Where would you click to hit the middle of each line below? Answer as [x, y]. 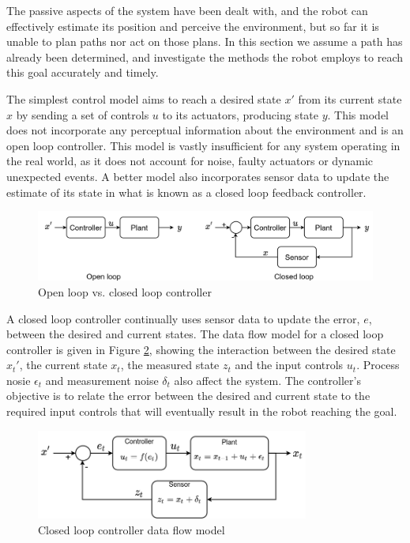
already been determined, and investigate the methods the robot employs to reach [205, 57]
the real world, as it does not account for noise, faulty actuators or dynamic [190, 161]
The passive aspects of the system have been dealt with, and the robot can [187, 10]
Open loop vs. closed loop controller [125, 291]
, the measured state [170, 365]
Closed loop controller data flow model [132, 529]
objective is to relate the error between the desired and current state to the [188, 396]
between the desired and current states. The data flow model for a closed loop [195, 334]
